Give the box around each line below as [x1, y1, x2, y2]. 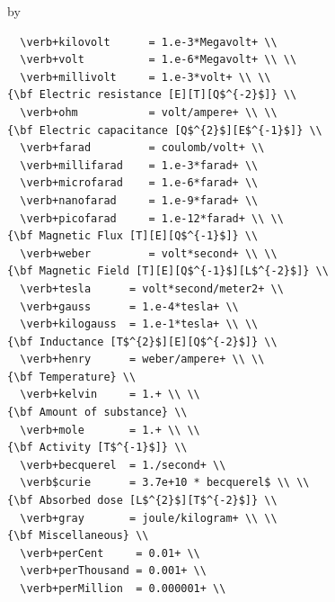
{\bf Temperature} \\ [7, 370, 137, 383]
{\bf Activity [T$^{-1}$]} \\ [7, 441, 188, 454]
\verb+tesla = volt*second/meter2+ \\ [20, 282, 284, 295]
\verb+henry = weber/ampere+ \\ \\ [20, 353, 265, 366]
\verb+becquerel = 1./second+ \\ [20, 458, 226, 472]
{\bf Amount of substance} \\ [7, 406, 188, 419]
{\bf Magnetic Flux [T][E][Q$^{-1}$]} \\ [7, 229, 259, 243]
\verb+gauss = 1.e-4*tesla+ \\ [20, 300, 239, 313]
